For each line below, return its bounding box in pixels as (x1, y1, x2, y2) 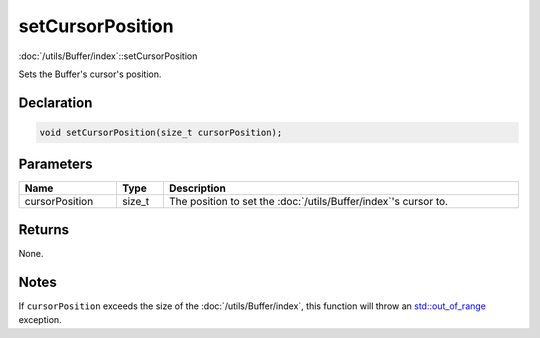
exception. (18, 314, 62, 326)
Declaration (18, 94, 93, 111)
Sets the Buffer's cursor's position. (18, 68, 162, 80)
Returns (18, 221, 70, 238)
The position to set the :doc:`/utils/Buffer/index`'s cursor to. (168, 195, 449, 209)
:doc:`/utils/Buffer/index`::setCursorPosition (18, 50, 198, 62)
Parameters (18, 156, 93, 173)
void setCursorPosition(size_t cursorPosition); (39, 126, 283, 138)
